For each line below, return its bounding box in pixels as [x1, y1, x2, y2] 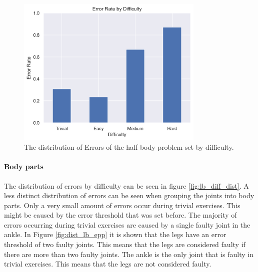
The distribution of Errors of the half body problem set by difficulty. [24, 142, 234, 152]
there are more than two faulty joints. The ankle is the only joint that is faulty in [4, 249, 253, 259]
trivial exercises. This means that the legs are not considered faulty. [4, 259, 211, 269]
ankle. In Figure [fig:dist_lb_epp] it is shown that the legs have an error [4, 229, 226, 240]
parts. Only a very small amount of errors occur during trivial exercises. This [4, 200, 240, 210]
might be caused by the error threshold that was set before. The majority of [4, 210, 237, 220]
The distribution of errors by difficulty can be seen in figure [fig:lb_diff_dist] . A [4, 180, 249, 191]
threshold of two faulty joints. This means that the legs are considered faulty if [4, 239, 245, 250]
